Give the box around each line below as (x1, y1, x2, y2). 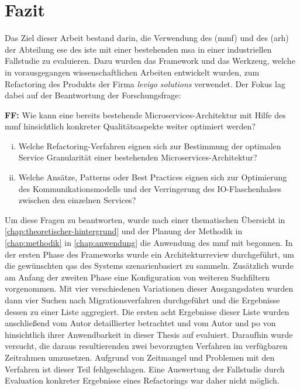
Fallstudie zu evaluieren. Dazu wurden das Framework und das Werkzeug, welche (5, 54, 295, 67)
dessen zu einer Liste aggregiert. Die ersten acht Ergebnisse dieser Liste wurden (5, 305, 289, 317)
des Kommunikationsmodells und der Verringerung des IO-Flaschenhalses (18, 182, 282, 194)
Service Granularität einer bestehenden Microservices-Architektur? (18, 151, 257, 163)
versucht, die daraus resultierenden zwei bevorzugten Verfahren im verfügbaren (5, 340, 288, 352)
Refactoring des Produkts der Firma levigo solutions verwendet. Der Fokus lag (5, 77, 285, 90)
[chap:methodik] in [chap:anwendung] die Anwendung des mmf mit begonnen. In (5, 237, 293, 249)
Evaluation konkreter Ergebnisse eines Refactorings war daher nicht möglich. (5, 374, 280, 386)
